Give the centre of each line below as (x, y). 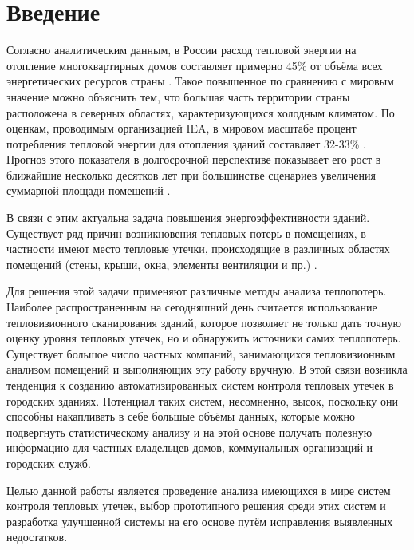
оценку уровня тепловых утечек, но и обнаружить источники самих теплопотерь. (204, 338)
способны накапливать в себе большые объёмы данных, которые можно (181, 416)
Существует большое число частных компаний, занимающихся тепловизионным (201, 353)
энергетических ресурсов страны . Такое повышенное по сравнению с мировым (200, 81)
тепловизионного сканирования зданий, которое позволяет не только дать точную (204, 322)
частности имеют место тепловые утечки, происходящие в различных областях (198, 249)
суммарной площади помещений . (89, 190)
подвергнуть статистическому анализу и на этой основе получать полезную (189, 431)
